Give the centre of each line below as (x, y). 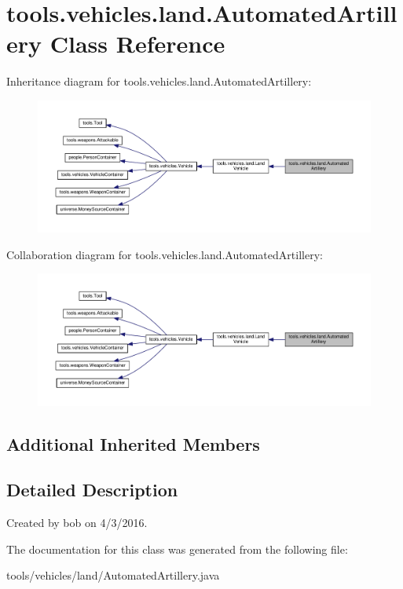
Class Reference (137, 44)
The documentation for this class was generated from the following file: (177, 549)
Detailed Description (92, 490)
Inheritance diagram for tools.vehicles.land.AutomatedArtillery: (159, 81)
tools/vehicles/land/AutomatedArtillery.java (113, 575)
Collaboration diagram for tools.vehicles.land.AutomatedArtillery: (165, 254)
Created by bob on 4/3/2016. (77, 523)
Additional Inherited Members (133, 443)
